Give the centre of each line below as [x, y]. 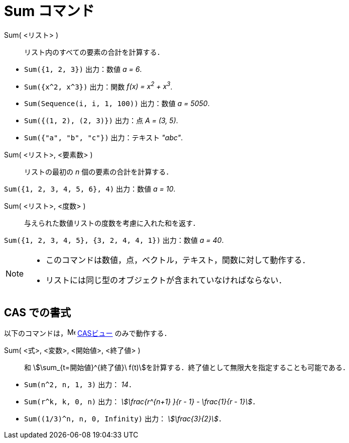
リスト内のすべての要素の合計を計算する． [94, 52]
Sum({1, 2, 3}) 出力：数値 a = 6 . [83, 69]
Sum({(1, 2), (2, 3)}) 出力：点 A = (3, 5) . [101, 121]
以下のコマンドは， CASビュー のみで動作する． [88, 333]
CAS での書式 [38, 312]
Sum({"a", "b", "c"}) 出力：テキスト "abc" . [104, 138]
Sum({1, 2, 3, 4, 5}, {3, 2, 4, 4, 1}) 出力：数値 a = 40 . [114, 240]
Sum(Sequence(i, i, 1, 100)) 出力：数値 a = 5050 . [117, 104]
